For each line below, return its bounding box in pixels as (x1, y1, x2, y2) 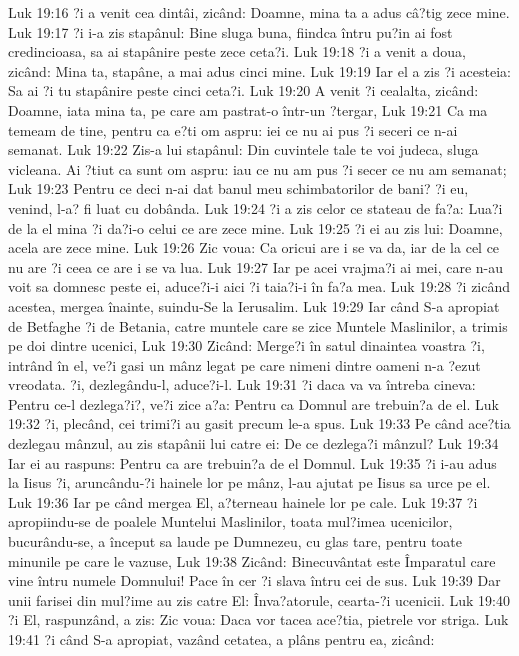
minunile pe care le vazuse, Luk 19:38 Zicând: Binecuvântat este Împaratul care (8, 550, 496, 571)
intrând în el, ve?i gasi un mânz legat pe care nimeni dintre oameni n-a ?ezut (8, 354, 481, 375)
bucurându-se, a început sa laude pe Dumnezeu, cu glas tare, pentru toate (8, 531, 462, 552)
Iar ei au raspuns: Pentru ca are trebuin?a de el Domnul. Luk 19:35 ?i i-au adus (8, 452, 497, 473)
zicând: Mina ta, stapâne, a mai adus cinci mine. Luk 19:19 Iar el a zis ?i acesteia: (8, 60, 511, 81)
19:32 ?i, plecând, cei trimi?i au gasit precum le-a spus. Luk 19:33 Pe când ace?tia (8, 413, 511, 434)
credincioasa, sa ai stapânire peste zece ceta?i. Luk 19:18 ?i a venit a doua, (8, 41, 466, 62)
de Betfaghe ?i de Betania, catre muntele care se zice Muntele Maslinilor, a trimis (8, 315, 508, 336)
